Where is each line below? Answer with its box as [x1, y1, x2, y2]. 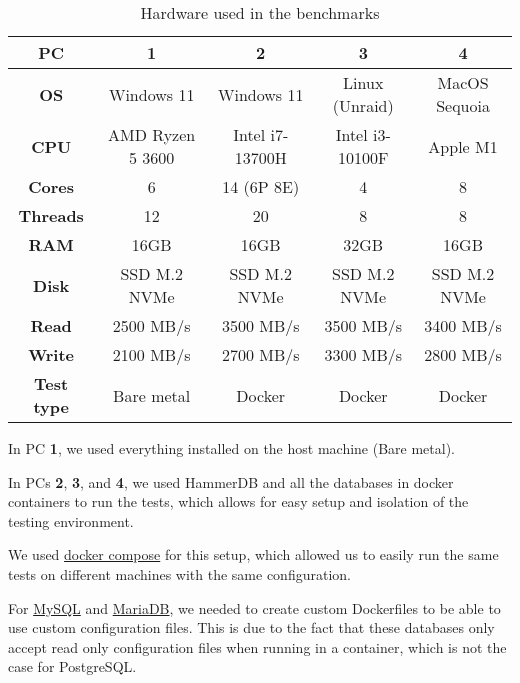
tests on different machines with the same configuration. [8, 563, 351, 584]
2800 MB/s [424, 343, 502, 366]
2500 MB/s [112, 314, 191, 337]
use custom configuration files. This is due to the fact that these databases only [8, 617, 495, 638]
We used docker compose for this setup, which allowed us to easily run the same [8, 544, 499, 565]
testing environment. [8, 510, 134, 531]
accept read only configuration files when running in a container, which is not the [8, 636, 507, 657]
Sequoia [436, 94, 490, 117]
